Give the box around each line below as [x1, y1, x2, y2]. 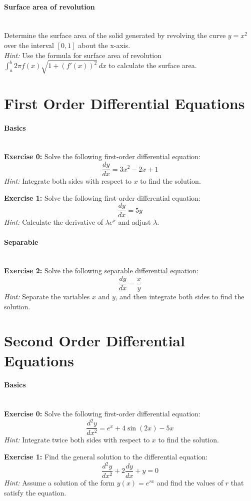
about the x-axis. [78, 40, 130, 50]
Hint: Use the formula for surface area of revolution [4, 50, 161, 60]
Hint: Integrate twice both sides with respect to [4, 434, 150, 445]
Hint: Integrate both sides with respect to [4, 176, 132, 186]
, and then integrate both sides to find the [115, 291, 244, 302]
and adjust [118, 217, 151, 227]
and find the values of [156, 477, 223, 488]
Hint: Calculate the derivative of [4, 217, 103, 227]
